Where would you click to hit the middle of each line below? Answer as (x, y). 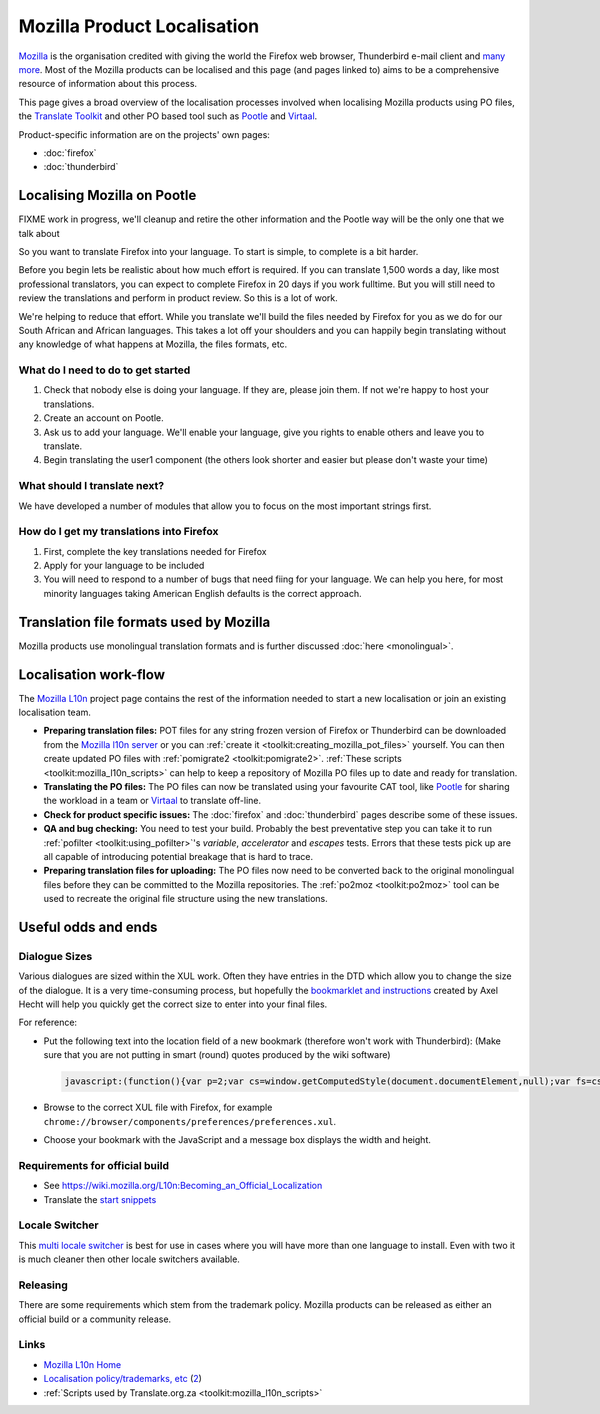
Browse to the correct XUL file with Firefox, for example (158, 1107)
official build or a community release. (95, 1319)
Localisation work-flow (91, 674)
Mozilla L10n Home (82, 1364)
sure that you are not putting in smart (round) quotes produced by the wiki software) (217, 1055)
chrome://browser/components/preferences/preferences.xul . (190, 1121)
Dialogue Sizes (55, 956)
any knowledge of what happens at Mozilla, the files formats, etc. (153, 344)
